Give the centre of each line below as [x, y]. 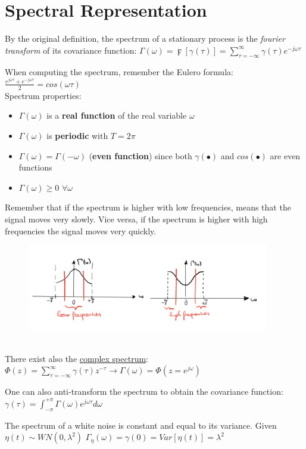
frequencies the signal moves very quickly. [81, 230]
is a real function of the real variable [117, 115]
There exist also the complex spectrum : [77, 358]
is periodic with [77, 135]
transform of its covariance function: [71, 50]
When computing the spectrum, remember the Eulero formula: [119, 71]
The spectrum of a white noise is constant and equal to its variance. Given [141, 425]
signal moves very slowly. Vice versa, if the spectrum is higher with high [136, 219]
